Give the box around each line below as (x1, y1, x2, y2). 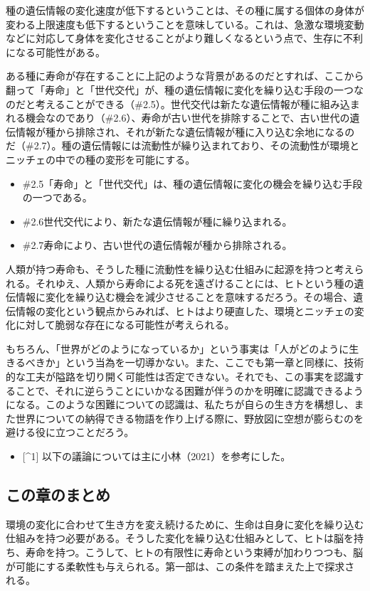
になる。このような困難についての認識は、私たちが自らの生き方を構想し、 (6, 397, 354, 412)
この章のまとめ (6, 484, 110, 506)
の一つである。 (22, 190, 92, 205)
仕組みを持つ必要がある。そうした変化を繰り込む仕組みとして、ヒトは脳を (6, 531, 354, 545)
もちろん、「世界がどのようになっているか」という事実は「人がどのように (6, 341, 349, 356)
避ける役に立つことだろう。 (6, 425, 134, 440)
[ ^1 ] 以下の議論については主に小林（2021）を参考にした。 (22, 449, 291, 464)
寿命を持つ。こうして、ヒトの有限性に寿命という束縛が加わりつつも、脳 (25, 545, 364, 560)
